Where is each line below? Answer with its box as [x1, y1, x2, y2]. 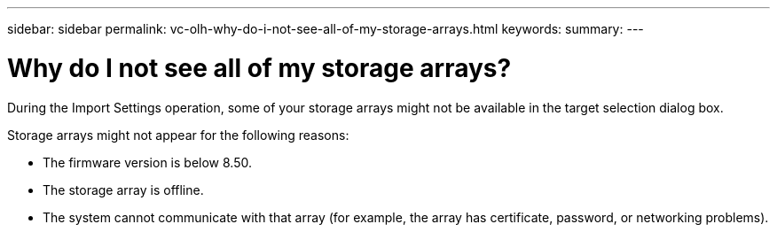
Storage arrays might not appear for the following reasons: [7, 127, 349, 143]
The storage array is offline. [43, 182, 204, 197]
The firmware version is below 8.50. [43, 154, 252, 170]
